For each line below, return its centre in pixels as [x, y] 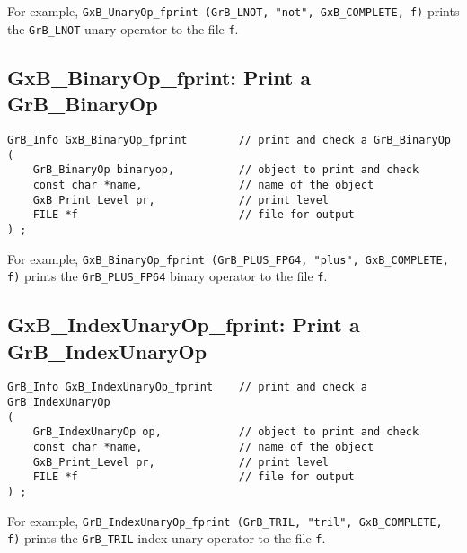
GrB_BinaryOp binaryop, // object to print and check [226, 170]
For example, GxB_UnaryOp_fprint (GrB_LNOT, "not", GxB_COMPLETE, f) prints [233, 11]
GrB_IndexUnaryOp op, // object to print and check [226, 432]
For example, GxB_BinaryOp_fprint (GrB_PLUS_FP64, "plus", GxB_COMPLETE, [228, 258]
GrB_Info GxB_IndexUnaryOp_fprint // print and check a [187, 387]
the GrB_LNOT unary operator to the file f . [123, 28]
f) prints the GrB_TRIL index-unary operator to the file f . [167, 538]
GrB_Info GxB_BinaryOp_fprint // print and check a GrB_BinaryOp [229, 140]
